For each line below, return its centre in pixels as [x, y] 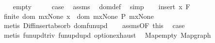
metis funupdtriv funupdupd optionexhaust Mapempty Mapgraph [107, 35]
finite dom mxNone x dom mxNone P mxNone [79, 16]
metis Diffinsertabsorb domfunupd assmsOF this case [94, 25]
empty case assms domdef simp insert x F [101, 6]
